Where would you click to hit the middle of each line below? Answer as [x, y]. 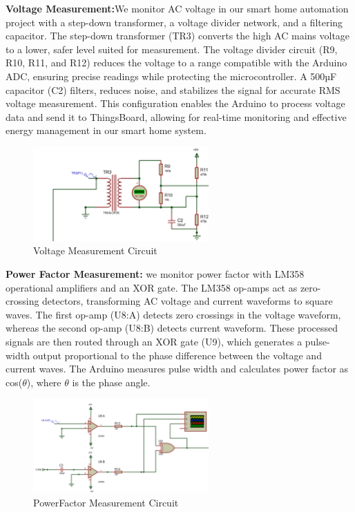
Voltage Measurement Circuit [95, 250]
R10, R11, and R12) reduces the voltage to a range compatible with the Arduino [176, 63]
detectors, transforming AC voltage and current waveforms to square [188, 301]
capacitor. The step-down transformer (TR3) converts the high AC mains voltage [178, 36]
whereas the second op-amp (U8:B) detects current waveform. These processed [172, 328]
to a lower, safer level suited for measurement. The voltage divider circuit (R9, [172, 49]
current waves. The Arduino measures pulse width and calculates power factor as [177, 369]
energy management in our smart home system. [106, 130]
